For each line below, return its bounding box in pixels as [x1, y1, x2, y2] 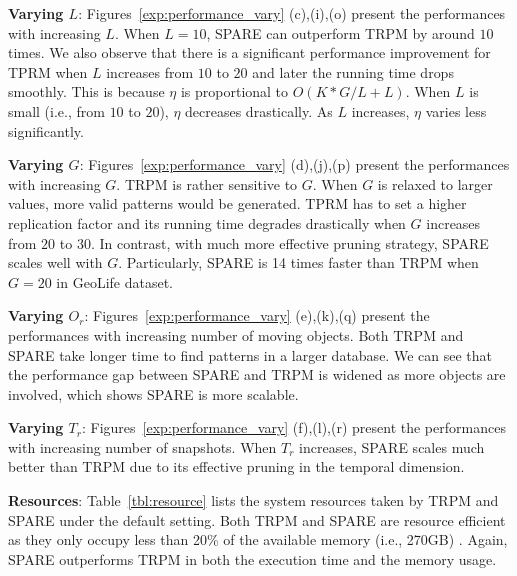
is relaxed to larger [377, 173, 493, 194]
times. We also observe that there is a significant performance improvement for [8, 42, 491, 63]
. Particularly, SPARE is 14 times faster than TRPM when [118, 252, 479, 273]
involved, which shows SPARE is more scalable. [8, 383, 299, 404]
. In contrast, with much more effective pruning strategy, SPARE [90, 232, 489, 253]
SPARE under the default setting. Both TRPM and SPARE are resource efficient [8, 509, 506, 530]
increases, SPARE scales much [299, 436, 485, 457]
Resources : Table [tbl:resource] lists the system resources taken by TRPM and [8, 490, 499, 511]
